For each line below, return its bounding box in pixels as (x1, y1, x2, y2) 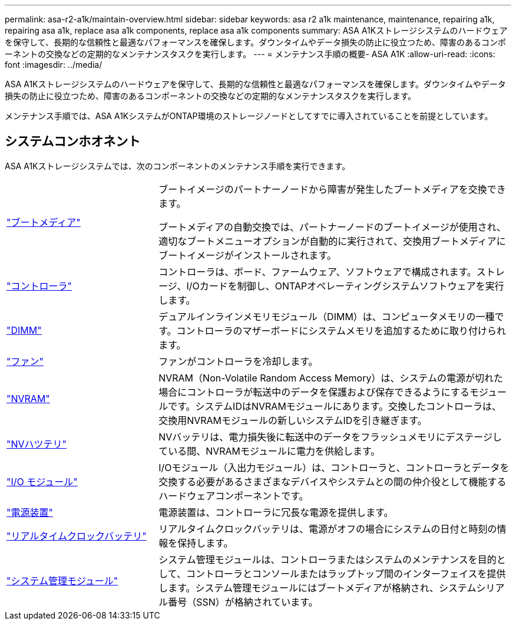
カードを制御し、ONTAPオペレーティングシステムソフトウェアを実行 (199, 279, 504, 292)
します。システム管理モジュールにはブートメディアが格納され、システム (158, 581, 477, 594)
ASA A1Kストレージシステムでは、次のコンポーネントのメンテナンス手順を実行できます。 (5, 160, 350, 171)
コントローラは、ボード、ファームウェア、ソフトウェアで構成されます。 (158, 265, 477, 278)
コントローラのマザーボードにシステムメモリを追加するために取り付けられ (176, 324, 507, 337)
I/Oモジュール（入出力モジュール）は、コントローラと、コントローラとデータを (158, 461, 510, 473)
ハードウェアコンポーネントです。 (158, 489, 309, 502)
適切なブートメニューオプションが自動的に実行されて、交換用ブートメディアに (158, 235, 506, 247)
